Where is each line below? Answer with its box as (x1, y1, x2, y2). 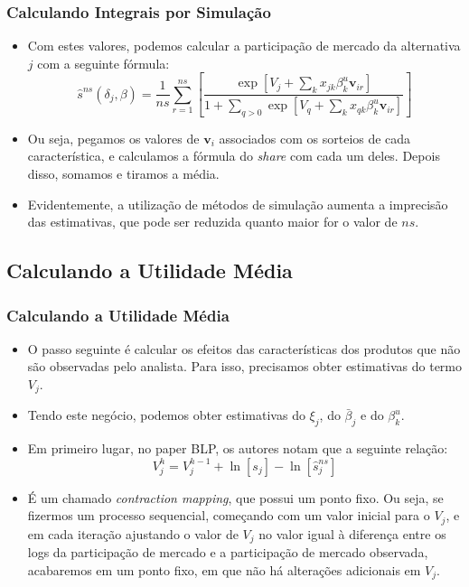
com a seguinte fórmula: (37, 53, 170, 72)
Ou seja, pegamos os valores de (27, 128, 200, 147)
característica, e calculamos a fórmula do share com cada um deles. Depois (27, 146, 440, 165)
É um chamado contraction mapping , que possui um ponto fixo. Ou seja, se (27, 488, 444, 507)
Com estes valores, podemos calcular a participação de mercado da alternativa (27, 36, 461, 55)
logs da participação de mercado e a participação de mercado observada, (27, 543, 428, 562)
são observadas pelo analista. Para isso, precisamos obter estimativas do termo (27, 357, 463, 376)
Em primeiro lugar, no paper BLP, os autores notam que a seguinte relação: (27, 439, 448, 458)
